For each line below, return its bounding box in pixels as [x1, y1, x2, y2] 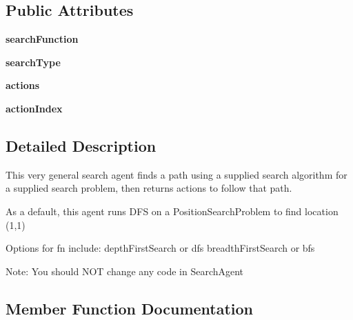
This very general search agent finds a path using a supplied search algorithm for [6, 167, 347, 181]
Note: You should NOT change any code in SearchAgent [6, 263, 244, 278]
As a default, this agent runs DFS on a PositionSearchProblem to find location [6, 203, 339, 218]
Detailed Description [6, 134, 157, 156]
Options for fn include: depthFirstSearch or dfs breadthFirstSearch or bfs [6, 241, 315, 255]
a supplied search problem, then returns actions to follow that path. [6, 181, 292, 195]
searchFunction [6, 32, 79, 46]
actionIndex [6, 101, 63, 115]
